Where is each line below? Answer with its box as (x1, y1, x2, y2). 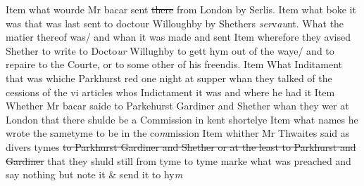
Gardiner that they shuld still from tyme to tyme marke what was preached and (6, 153, 351, 168)
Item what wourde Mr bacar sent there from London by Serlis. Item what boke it (6, 2, 356, 16)
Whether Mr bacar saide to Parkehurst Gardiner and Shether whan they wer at (6, 98, 349, 113)
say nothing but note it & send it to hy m (6, 167, 183, 182)
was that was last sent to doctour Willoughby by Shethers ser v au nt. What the (6, 15, 344, 30)
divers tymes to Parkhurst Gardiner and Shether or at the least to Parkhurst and (6, 139, 356, 154)
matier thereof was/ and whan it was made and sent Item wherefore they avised (6, 29, 351, 44)
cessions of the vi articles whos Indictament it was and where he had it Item (6, 84, 335, 99)
